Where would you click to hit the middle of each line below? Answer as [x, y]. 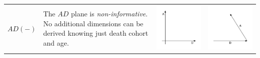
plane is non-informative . [109, 14]
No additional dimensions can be [93, 23]
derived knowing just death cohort [96, 33]
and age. [56, 43]
